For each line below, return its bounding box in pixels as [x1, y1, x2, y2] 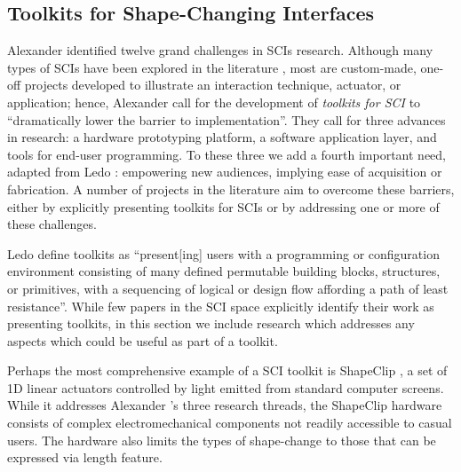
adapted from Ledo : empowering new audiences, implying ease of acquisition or [7, 162, 442, 181]
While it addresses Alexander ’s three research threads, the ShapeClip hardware [7, 396, 442, 414]
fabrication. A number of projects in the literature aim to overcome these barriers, [7, 179, 455, 198]
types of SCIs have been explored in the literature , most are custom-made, [7, 58, 417, 76]
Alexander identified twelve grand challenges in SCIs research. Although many [7, 41, 433, 59]
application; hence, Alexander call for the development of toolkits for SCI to [7, 92, 421, 111]
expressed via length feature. [7, 448, 163, 467]
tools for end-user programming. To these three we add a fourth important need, [7, 145, 447, 163]
